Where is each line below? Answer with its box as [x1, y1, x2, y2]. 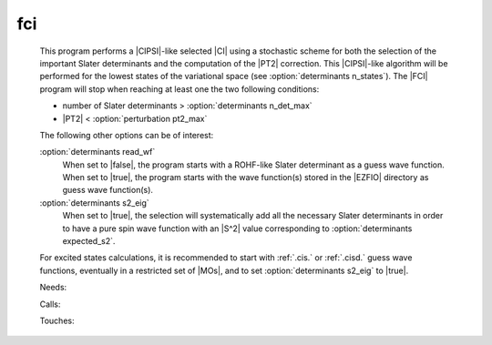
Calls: [39, 299, 61, 309]
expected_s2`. [62, 236, 116, 247]
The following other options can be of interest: [39, 129, 214, 140]
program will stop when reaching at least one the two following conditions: [39, 83, 320, 95]
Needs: [39, 282, 67, 293]
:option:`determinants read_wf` [39, 147, 156, 157]
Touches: [39, 315, 75, 326]
